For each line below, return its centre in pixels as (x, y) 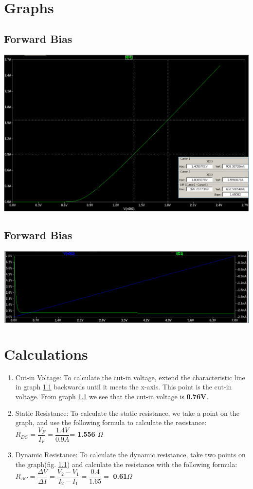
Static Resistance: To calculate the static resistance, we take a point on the (127, 413)
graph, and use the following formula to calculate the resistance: (111, 422)
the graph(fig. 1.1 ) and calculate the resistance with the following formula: (126, 464)
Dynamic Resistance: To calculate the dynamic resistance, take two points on (130, 455)
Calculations (46, 354)
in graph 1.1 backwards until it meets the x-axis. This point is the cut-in (124, 387)
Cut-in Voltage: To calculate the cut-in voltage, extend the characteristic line (130, 377)
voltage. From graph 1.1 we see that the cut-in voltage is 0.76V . (112, 396)
